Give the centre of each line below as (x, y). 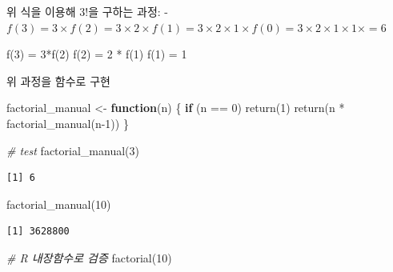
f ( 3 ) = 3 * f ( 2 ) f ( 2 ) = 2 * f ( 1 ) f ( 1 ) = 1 (97, 54)
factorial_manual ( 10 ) (59, 204)
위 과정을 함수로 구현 (58, 80)
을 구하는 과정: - (128, 11)
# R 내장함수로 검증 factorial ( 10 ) (89, 257)
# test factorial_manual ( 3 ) (73, 150)
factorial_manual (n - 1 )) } (68, 123)
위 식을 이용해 (41, 11)
